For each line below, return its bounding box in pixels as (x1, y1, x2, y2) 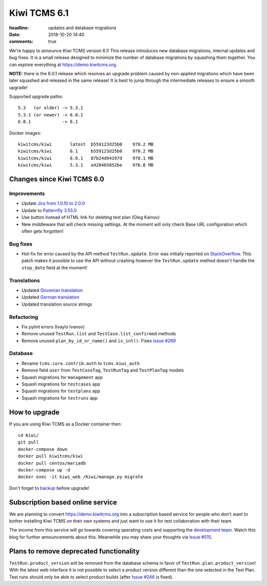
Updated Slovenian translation (21, 287, 83, 293)
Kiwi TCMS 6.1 (9, 7, 69, 18)
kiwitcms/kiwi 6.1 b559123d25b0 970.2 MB (18, 149, 154, 154)
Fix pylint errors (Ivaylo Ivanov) (21, 323, 85, 329)
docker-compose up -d (18, 467, 70, 473)
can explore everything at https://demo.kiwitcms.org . (9, 61, 117, 67)
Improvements (9, 190, 45, 197)
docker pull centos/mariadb (18, 460, 86, 466)
